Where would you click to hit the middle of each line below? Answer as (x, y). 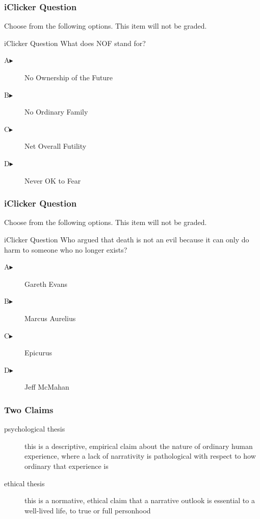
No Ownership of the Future (69, 77)
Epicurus (38, 353)
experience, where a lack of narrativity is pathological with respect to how (140, 456)
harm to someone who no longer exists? (66, 249)
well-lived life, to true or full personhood (88, 510)
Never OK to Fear (53, 180)
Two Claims (29, 409)
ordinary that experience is (67, 466)
